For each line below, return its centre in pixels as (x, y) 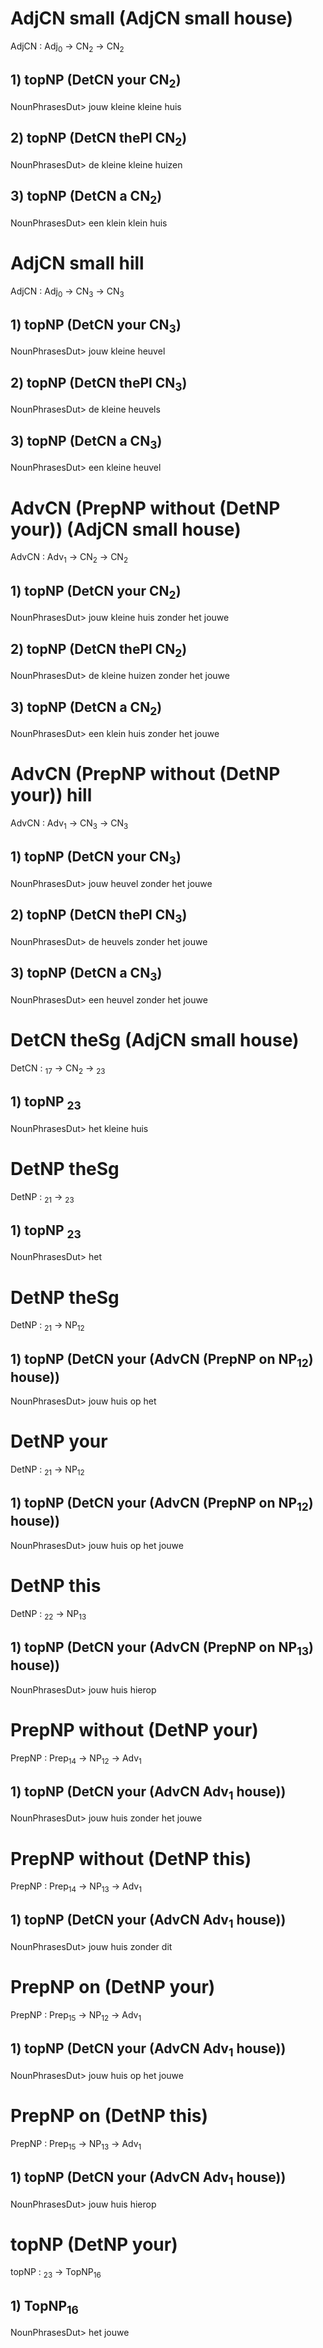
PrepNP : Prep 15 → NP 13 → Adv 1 (76, 2144)
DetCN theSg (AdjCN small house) (155, 1040)
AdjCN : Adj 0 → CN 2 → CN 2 (67, 47)
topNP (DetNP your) (94, 2244)
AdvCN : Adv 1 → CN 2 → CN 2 (69, 558)
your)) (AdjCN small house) (126, 529)
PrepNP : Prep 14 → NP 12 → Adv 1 (76, 1759)
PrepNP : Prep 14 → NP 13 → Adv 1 (76, 1887)
